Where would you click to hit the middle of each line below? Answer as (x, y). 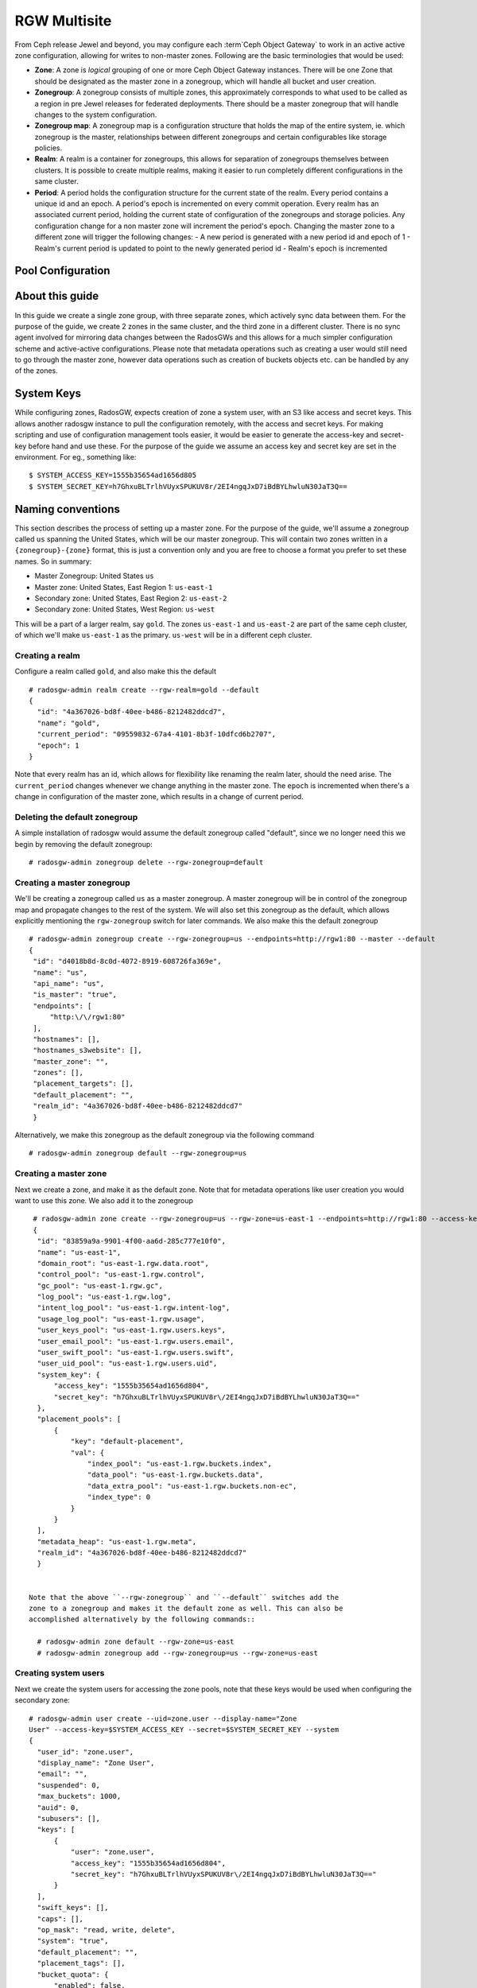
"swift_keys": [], (73, 1908)
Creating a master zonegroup (72, 883)
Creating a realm (47, 655)
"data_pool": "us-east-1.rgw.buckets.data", (176, 1475)
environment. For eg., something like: (76, 456)
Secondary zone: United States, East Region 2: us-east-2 (131, 598)
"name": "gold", (69, 723)
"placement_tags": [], (81, 1963)
